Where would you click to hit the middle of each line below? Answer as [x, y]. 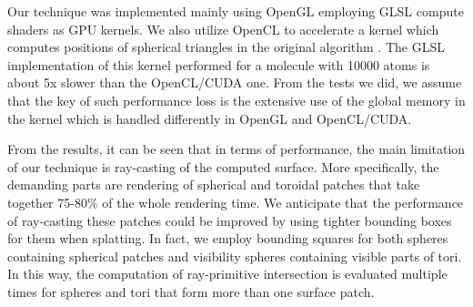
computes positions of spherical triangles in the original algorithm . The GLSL [226, 47]
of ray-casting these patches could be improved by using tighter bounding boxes [230, 220]
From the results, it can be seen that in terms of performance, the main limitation [236, 149]
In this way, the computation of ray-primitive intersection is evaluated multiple [227, 274]
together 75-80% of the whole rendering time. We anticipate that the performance [236, 202]
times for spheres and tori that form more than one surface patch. [191, 291]
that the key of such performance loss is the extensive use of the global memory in [236, 100]
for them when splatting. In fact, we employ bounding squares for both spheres [228, 238]
